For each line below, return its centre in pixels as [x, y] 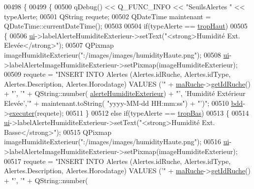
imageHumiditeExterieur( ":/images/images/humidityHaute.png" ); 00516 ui [117, 142]
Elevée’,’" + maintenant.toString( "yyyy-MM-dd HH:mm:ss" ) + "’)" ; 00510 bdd [124, 103]
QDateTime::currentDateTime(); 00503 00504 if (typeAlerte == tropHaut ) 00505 [126, 26]
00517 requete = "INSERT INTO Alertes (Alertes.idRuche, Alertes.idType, [117, 161]
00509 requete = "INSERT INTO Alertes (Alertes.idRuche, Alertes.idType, [117, 74]
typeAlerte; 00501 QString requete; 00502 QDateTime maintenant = [108, 16]
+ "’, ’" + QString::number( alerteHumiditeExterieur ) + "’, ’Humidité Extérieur [125, 93]
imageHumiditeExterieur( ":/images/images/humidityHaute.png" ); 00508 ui [117, 54]
